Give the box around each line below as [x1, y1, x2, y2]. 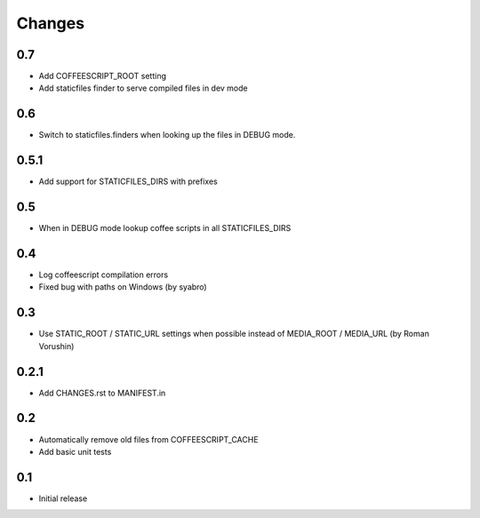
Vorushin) [38, 340, 75, 351]
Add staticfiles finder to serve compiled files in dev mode [38, 83, 248, 93]
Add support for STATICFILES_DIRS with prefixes [38, 176, 218, 187]
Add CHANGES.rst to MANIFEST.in [38, 387, 166, 398]
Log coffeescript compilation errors [38, 269, 169, 280]
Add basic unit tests [38, 446, 112, 457]
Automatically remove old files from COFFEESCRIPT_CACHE [38, 434, 259, 444]
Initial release [38, 493, 88, 504]
